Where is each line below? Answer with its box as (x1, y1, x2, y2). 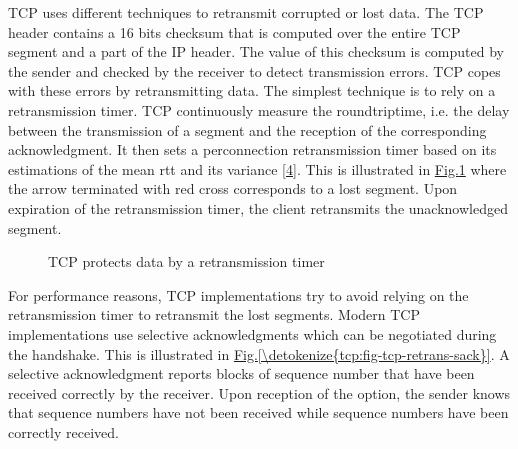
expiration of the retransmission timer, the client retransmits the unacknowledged (8, 197, 508, 218)
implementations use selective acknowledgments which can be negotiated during (8, 323, 497, 344)
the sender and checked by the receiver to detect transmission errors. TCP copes (8, 60, 501, 81)
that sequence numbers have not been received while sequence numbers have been (8, 402, 509, 423)
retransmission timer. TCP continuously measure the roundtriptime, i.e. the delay (8, 99, 510, 120)
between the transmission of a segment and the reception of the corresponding (8, 119, 487, 140)
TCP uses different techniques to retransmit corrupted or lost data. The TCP (8, 2, 484, 22)
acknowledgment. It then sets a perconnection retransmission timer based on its (8, 139, 497, 160)
